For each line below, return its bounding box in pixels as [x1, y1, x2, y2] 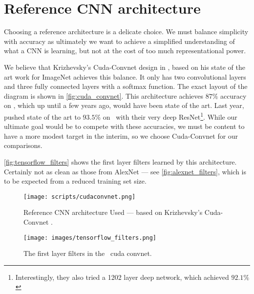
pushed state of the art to [4, 111, 81, 122]
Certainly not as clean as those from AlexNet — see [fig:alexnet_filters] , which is [4, 166, 246, 176]
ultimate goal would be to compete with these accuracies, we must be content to [4, 121, 245, 131]
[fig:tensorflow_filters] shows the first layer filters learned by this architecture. [4, 156, 237, 167]
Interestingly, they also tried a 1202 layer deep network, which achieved [15, 272, 229, 282]
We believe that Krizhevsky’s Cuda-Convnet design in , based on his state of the [4, 62, 245, 72]
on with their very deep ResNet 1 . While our [103, 110, 237, 122]
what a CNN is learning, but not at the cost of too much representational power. [4, 45, 246, 56]
